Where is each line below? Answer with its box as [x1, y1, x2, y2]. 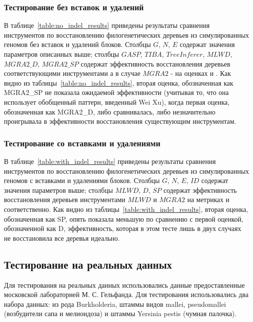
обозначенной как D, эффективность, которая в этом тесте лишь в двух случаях [4, 223, 241, 233]
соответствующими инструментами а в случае [4, 68, 141, 78]
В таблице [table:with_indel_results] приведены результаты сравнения [4, 156, 216, 166]
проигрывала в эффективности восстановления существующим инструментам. [4, 116, 236, 126]
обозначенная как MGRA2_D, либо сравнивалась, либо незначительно [4, 106, 215, 116]
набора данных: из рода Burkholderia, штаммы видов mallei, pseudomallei [4, 299, 226, 309]
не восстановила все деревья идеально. [4, 232, 120, 243]
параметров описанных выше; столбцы [4, 49, 119, 59]
